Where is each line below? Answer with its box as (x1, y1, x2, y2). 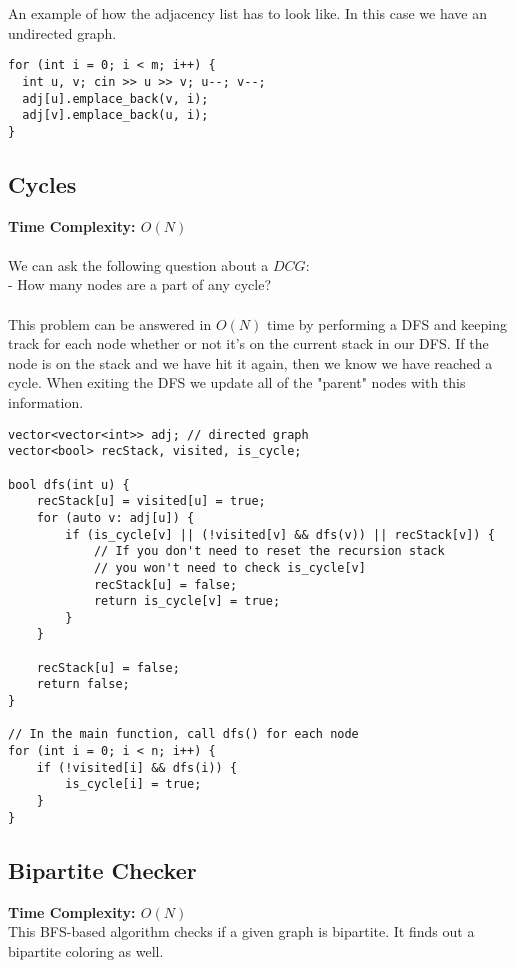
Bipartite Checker (8, 854, 197, 885)
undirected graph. (8, 22, 117, 43)
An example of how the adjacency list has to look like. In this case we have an (8, 3, 487, 23)
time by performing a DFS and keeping (266, 313, 508, 334)
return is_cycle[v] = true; (93, 594, 281, 609)
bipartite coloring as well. (8, 940, 164, 961)
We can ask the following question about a (8, 254, 269, 275)
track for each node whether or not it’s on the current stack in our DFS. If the (8, 333, 489, 354)
